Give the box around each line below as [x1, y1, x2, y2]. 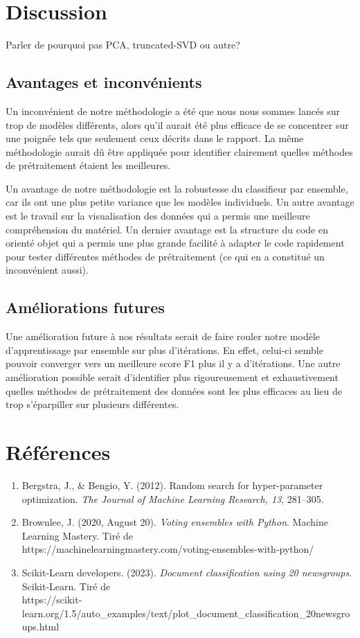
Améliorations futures [6, 296, 165, 318]
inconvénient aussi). [6, 263, 89, 277]
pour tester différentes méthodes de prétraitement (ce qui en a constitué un [6, 249, 325, 263]
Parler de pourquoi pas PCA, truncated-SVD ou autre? [6, 37, 240, 52]
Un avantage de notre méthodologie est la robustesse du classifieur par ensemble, [6, 181, 348, 195]
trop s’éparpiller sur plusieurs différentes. [6, 397, 179, 411]
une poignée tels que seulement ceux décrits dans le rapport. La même [6, 131, 304, 145]
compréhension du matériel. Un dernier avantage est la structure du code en [6, 222, 328, 236]
